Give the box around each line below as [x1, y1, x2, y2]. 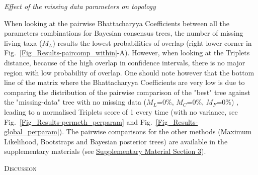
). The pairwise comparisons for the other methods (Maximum [59, 126, 252, 137]
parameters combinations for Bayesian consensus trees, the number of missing [4, 28, 243, 38]
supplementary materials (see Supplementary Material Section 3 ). [4, 146, 206, 156]
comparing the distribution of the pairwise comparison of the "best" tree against [4, 86, 250, 97]
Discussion [4, 162, 37, 173]
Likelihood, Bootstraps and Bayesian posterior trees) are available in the [4, 136, 228, 146]
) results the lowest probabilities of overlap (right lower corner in [52, 37, 252, 48]
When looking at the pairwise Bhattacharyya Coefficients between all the [4, 18, 230, 28]
